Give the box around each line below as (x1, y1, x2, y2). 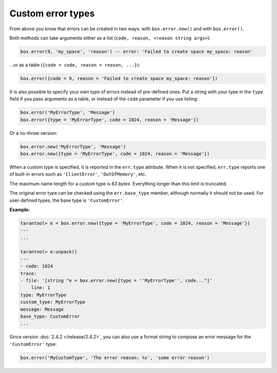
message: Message (20, 306, 64, 312)
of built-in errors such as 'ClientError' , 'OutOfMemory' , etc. (9, 171, 147, 177)
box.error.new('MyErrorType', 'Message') (20, 143, 126, 150)
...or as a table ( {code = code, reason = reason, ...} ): (9, 61, 141, 68)
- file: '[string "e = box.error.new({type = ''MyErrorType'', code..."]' (20, 278, 213, 284)
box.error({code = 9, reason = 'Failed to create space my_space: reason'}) (20, 75, 218, 81)
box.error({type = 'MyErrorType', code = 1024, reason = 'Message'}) (20, 117, 199, 122)
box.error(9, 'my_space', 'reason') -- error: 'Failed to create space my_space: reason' (20, 49, 253, 54)
